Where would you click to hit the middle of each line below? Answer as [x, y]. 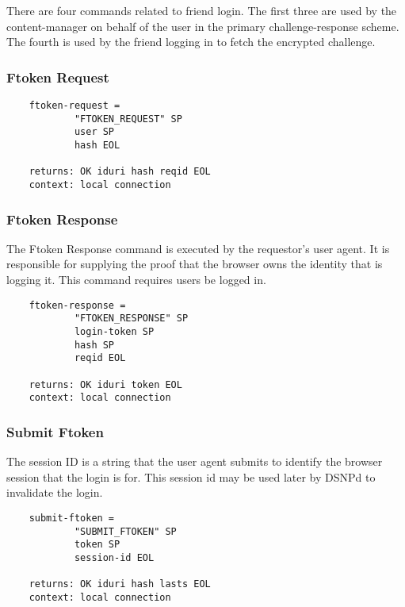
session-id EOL [114, 557]
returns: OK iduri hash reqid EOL [120, 172]
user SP [94, 132]
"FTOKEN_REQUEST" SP [128, 119]
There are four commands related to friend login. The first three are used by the [202, 10]
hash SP [94, 345]
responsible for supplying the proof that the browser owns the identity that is [195, 264]
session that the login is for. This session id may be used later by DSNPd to [191, 476]
